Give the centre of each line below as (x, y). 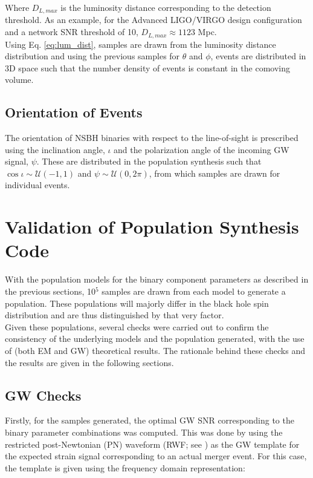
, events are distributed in (258, 56)
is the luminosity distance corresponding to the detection (166, 7)
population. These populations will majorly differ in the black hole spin (137, 303)
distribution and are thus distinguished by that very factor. (115, 315)
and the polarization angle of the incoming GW (202, 149)
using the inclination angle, (55, 149)
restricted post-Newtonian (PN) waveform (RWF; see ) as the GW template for (152, 444)
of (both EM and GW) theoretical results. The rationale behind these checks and (155, 350)
